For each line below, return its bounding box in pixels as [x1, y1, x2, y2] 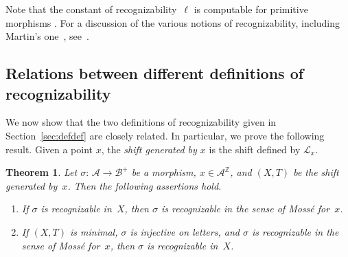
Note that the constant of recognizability [5, 2, 177, 16]
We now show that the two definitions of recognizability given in [5, 115, 277, 129]
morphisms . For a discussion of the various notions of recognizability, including [5, 15, 340, 30]
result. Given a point [5, 142, 93, 156]
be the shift [293, 165, 339, 179]
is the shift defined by [209, 142, 301, 156]
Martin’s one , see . [5, 29, 89, 43]
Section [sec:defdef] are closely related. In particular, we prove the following [5, 128, 325, 142]
